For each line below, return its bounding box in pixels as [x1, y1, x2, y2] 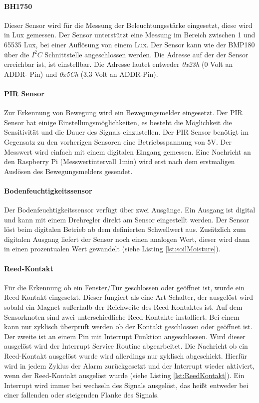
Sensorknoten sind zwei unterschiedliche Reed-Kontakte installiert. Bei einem [4, 311, 240, 322]
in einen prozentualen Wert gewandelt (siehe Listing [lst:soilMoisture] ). [4, 243, 221, 254]
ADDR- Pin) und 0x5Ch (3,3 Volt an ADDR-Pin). [4, 68, 158, 79]
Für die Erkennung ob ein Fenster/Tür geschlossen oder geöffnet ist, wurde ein [4, 282, 245, 292]
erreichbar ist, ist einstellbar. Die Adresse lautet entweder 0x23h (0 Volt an [4, 59, 233, 69]
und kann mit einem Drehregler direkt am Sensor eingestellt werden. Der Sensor [4, 214, 250, 224]
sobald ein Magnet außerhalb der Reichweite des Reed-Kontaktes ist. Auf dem [4, 302, 243, 312]
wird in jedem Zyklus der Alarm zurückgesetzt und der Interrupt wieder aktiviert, [4, 360, 255, 371]
